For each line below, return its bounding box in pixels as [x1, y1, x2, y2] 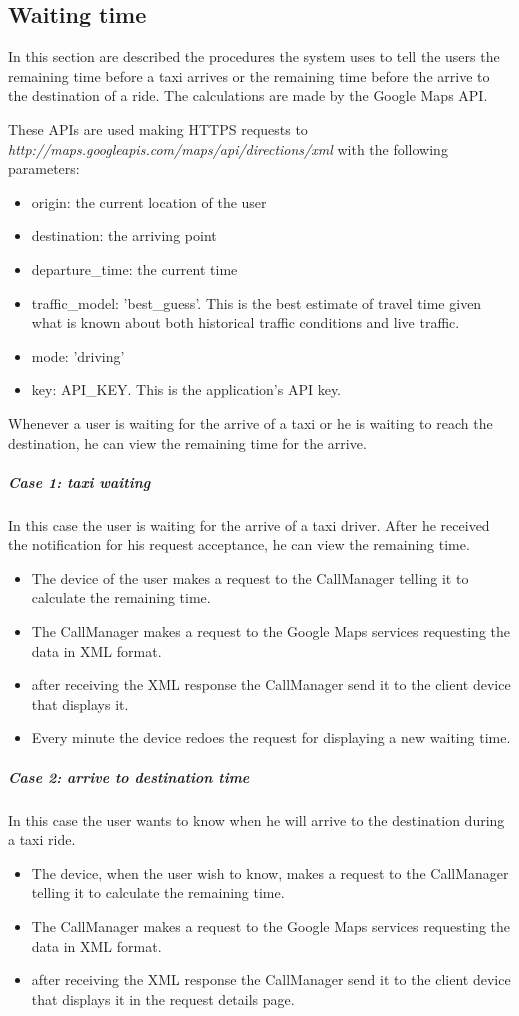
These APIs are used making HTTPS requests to [8, 118, 308, 139]
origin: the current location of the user [31, 191, 267, 212]
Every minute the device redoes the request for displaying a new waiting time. [31, 727, 511, 748]
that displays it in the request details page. [31, 988, 295, 1009]
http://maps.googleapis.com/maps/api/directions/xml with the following [8, 138, 448, 159]
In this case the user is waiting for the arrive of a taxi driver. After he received [8, 514, 490, 535]
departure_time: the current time [31, 258, 238, 279]
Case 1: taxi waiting [8, 471, 151, 492]
